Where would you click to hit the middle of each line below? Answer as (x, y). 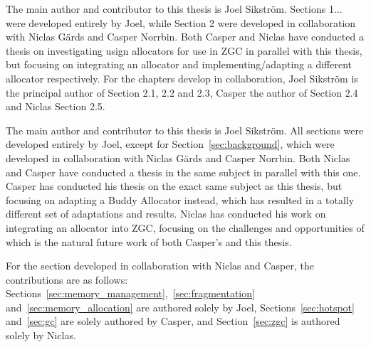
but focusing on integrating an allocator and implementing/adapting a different (179, 64)
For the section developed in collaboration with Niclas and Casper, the (160, 266)
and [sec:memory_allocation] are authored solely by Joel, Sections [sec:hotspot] (180, 307)
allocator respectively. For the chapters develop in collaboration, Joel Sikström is (182, 78)
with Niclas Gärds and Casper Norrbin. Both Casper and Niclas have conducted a (185, 37)
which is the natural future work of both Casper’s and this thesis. (149, 241)
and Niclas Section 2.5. (56, 106)
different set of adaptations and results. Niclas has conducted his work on (166, 214)
